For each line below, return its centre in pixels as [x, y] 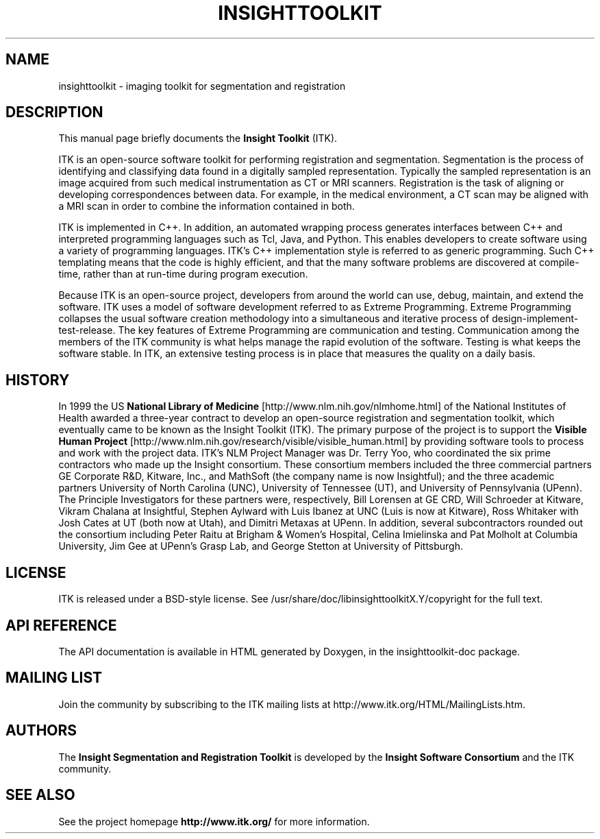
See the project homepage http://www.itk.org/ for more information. [214, 821]
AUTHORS [41, 731]
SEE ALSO [40, 795]
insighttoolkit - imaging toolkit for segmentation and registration [202, 86]
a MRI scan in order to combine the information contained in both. [207, 206]
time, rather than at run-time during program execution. [183, 274]
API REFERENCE [61, 625]
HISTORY [38, 380]
